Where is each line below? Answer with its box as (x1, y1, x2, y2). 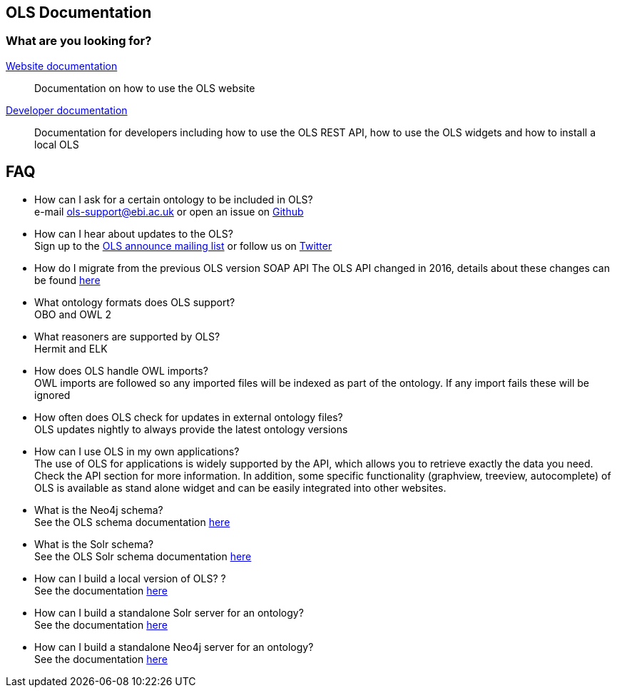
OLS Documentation (6, 4, 152, 21)
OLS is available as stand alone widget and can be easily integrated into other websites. (34, 481, 447, 494)
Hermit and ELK (34, 342, 108, 355)
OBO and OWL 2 (34, 308, 112, 320)
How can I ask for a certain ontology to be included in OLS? (34, 193, 313, 206)
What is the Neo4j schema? (34, 503, 163, 516)
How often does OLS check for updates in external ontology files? (34, 410, 343, 423)
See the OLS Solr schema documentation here (34, 550, 252, 562)
